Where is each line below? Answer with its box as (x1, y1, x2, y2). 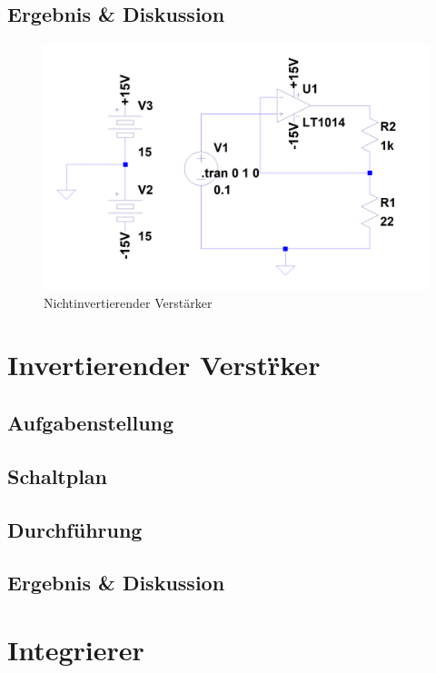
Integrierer (7, 630, 144, 668)
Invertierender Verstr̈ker (7, 346, 321, 383)
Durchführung (7, 515, 143, 543)
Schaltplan (7, 461, 107, 490)
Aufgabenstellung (7, 408, 174, 436)
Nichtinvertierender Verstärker (44, 292, 213, 312)
